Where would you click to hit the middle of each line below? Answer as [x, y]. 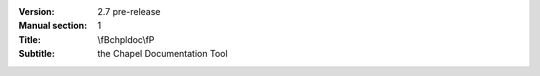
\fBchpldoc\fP [126, 39]
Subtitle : [36, 54]
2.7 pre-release [129, 11]
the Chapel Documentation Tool [163, 54]
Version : [36, 11]
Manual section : [53, 26]
